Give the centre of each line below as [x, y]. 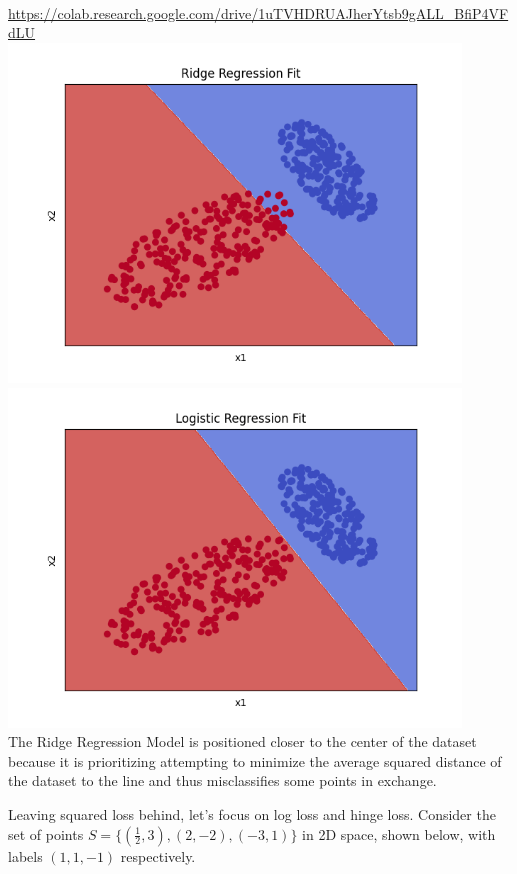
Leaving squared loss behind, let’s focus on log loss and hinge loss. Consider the [252, 814]
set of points [46, 833]
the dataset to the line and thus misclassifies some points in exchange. [222, 780]
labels [25, 855]
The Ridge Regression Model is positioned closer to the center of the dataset [242, 741]
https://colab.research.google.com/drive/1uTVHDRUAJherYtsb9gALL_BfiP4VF [258, 12]
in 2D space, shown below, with [399, 833]
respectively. [158, 855]
